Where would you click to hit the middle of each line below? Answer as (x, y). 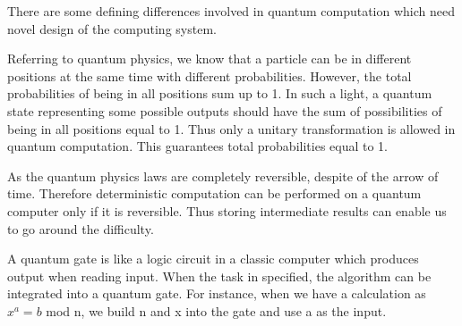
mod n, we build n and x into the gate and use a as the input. (216, 310)
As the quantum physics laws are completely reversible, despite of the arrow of (223, 176)
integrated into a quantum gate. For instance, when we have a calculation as (217, 293)
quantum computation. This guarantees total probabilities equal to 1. (198, 146)
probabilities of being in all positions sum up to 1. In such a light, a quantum (220, 93)
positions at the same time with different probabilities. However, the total (210, 75)
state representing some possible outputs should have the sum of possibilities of (225, 110)
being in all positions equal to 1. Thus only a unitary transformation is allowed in (231, 128)
